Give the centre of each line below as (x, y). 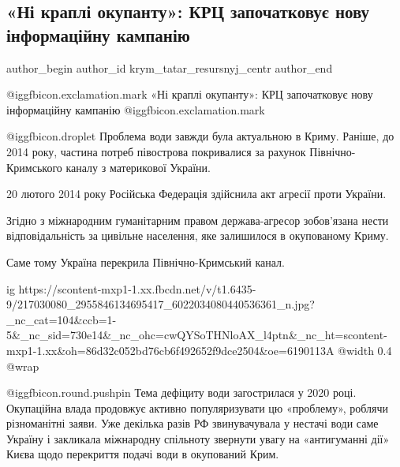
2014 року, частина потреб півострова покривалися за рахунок (156, 151)
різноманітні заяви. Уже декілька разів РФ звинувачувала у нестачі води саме (193, 423)
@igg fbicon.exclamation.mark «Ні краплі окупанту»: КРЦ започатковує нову (190, 94)
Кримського (34, 167)
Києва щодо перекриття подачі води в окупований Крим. (143, 454)
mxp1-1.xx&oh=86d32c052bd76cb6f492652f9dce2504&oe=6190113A (170, 350)
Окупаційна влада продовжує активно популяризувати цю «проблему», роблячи (197, 407)
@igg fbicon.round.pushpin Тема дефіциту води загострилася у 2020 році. (181, 392)
